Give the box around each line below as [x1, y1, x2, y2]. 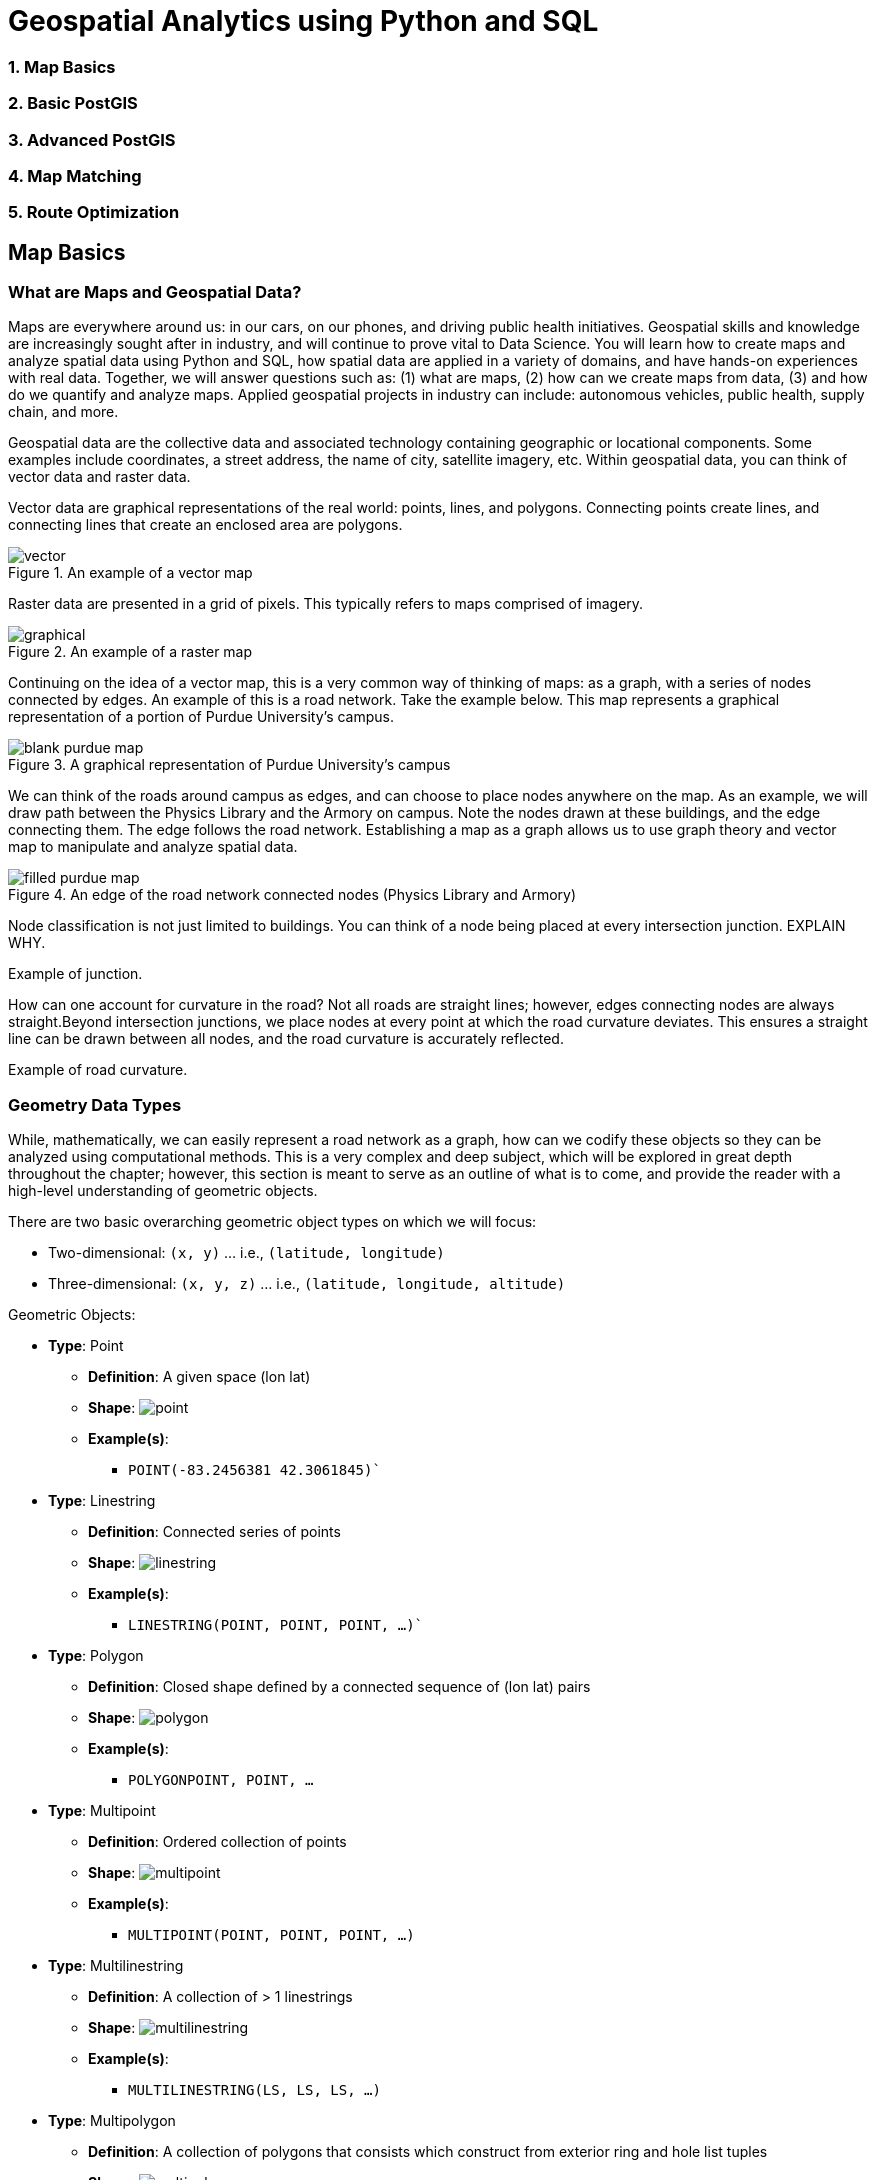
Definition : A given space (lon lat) [88, 1368, 311, 1386]
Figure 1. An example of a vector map [8, 564, 253, 582]
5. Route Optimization [8, 202, 180, 223]
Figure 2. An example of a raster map [8, 643, 253, 661]
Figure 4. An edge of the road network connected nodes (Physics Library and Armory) [8, 886, 577, 904]
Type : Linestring [48, 1492, 156, 1510]
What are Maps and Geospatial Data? [8, 282, 302, 303]
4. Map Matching [8, 165, 142, 186]
